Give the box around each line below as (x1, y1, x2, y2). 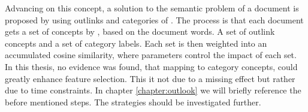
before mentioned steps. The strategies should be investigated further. (5, 95, 261, 108)
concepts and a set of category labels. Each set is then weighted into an (5, 37, 267, 49)
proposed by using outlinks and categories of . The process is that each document (5, 13, 304, 26)
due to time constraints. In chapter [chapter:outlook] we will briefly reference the (5, 84, 301, 96)
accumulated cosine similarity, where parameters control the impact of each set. (5, 49, 297, 61)
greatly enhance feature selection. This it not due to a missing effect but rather (5, 72, 295, 84)
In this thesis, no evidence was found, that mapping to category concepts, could (5, 60, 298, 72)
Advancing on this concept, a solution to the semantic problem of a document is (5, 2, 299, 14)
